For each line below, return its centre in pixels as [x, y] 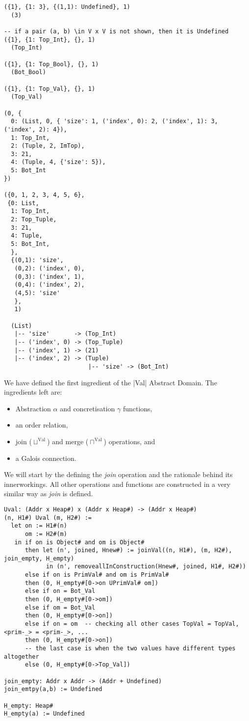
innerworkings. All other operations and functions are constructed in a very [117, 484]
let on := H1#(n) [39, 526]
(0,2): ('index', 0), [50, 268]
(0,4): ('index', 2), [50, 285]
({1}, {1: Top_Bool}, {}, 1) [51, 64]
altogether [22, 656]
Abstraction [33, 408]
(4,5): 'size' [37, 293]
